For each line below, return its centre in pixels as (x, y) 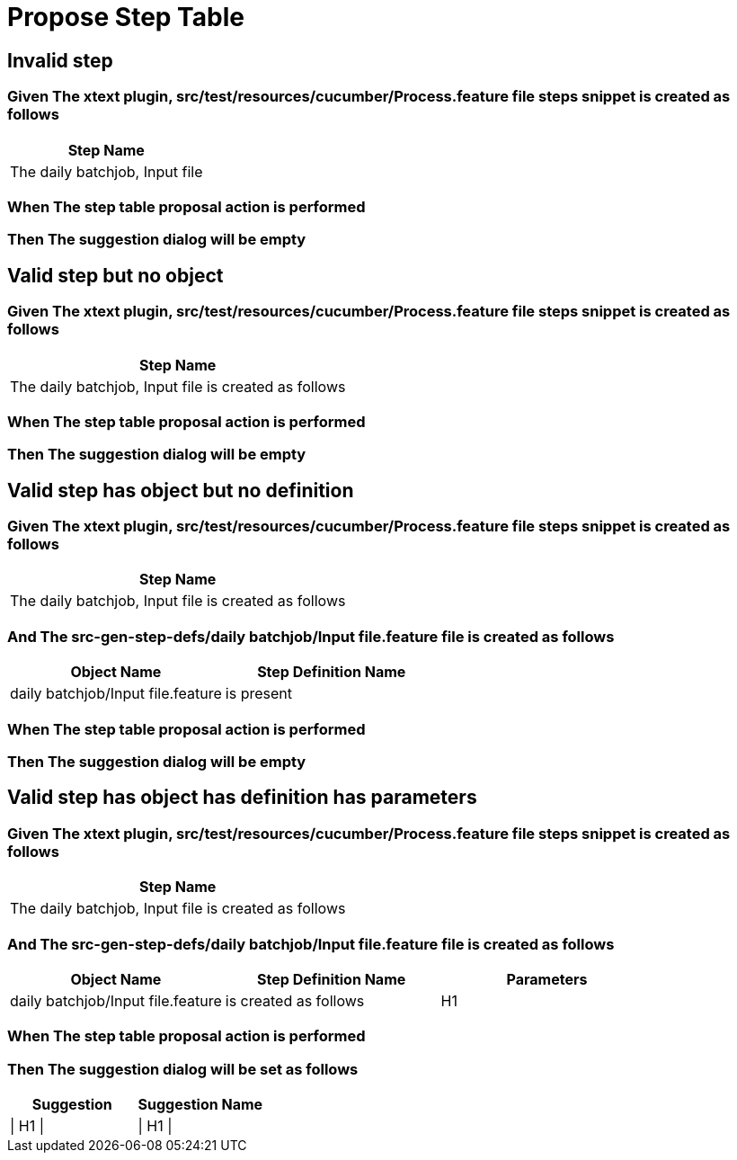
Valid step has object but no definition (181, 490)
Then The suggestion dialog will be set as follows (183, 1069)
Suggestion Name (200, 1105)
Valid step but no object (115, 275)
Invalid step (60, 60)
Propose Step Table (126, 17)
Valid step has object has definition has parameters (242, 798)
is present (258, 694)
